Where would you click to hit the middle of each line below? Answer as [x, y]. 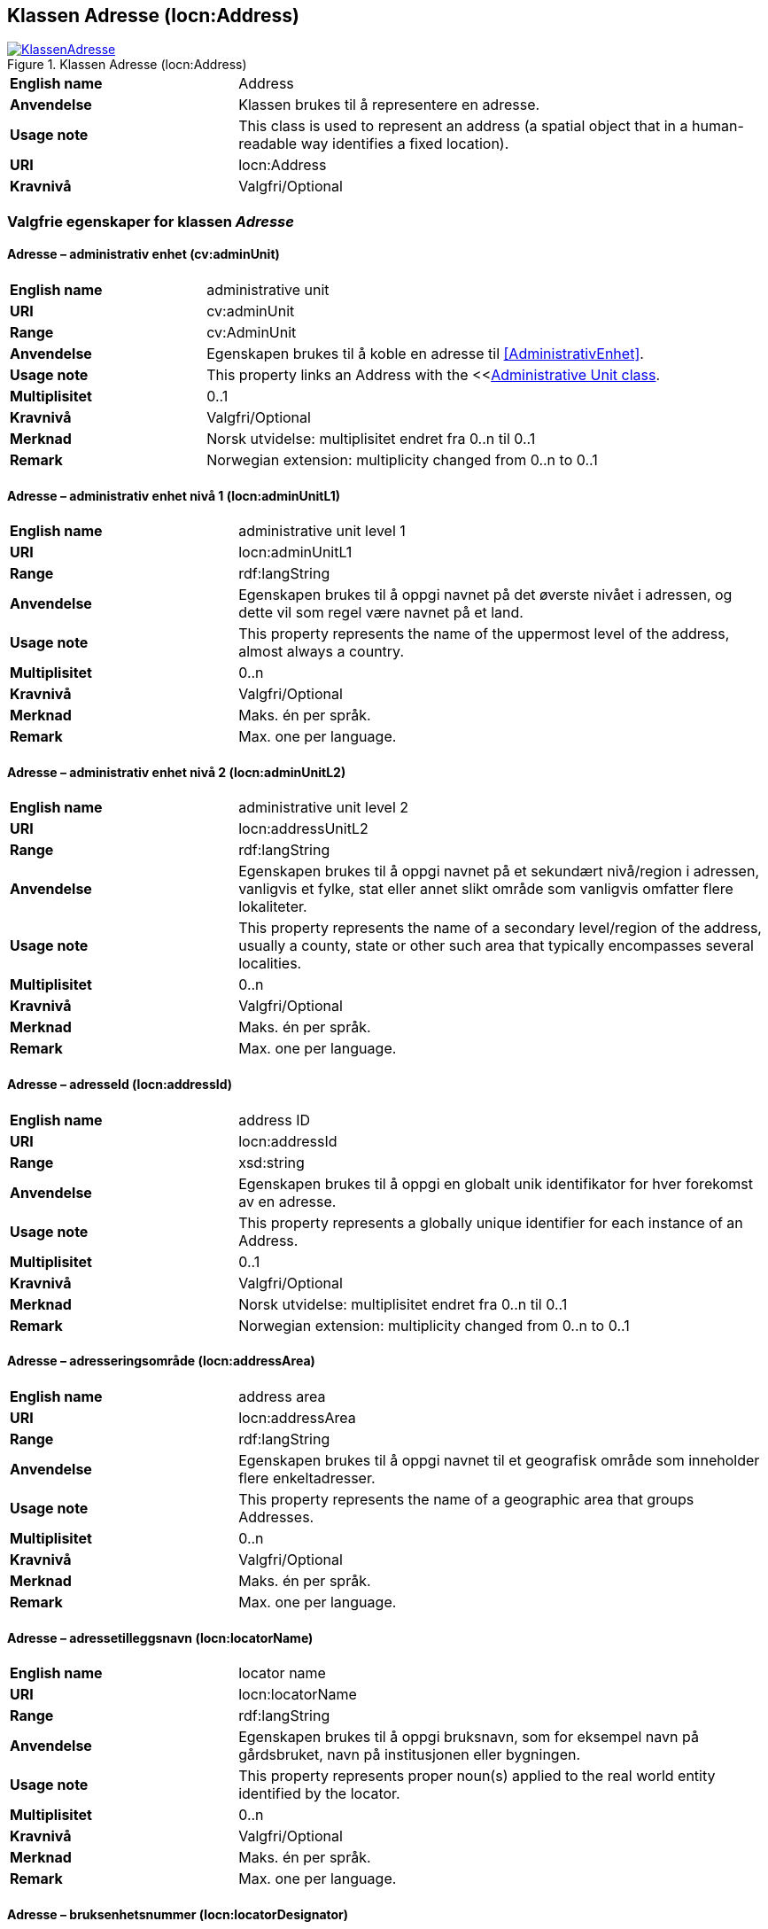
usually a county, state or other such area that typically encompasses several [496, 946]
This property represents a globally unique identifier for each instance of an [491, 1222]
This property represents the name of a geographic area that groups [466, 1499]
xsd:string [272, 1162]
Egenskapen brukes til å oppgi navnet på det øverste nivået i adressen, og [485, 595]
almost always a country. [322, 652]
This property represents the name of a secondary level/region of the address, [500, 928]
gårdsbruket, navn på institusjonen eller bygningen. [410, 1755]
